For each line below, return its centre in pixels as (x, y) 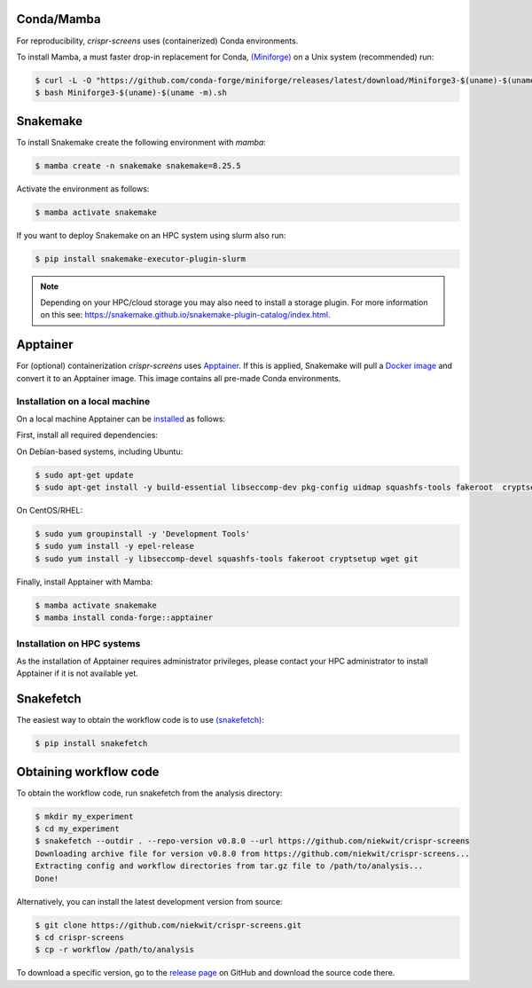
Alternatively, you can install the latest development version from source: (149, 901)
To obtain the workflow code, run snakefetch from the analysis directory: (149, 793)
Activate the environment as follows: (83, 188)
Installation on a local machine (83, 401)
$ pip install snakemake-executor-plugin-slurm (140, 259)
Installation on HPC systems (78, 643)
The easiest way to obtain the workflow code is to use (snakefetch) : (141, 720)
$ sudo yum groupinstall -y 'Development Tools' (143, 534)
